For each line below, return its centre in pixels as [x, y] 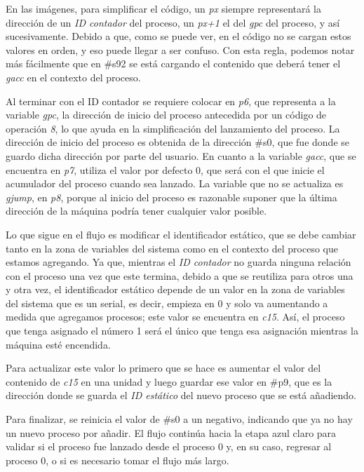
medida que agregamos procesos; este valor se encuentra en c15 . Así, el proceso [175, 317]
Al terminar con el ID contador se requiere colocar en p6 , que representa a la [171, 101]
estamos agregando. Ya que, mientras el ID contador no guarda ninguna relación [178, 262]
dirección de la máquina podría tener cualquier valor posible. [136, 211]
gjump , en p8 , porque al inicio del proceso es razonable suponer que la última [171, 197]
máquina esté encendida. [58, 344]
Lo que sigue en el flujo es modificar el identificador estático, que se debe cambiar [181, 234]
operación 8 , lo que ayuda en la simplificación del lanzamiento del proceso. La [173, 128]
